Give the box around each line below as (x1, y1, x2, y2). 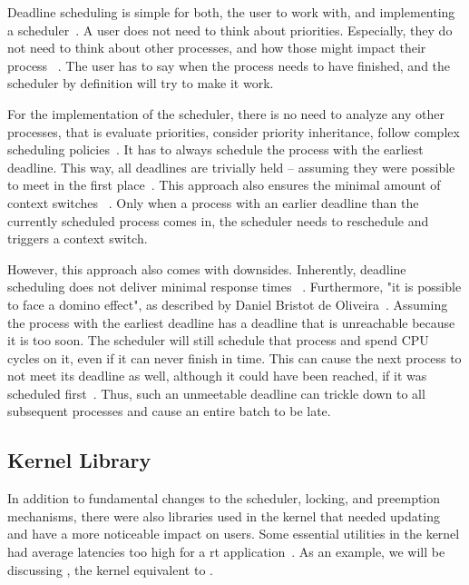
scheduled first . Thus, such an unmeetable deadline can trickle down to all (7, 383, 425, 402)
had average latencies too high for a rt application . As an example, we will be (7, 542, 445, 561)
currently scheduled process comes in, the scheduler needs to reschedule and (7, 211, 429, 230)
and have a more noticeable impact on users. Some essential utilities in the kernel (7, 524, 460, 543)
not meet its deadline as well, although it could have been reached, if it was (7, 366, 427, 385)
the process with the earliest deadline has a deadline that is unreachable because (7, 312, 455, 332)
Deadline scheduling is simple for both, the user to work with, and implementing (7, 3, 455, 21)
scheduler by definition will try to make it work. (7, 74, 274, 93)
